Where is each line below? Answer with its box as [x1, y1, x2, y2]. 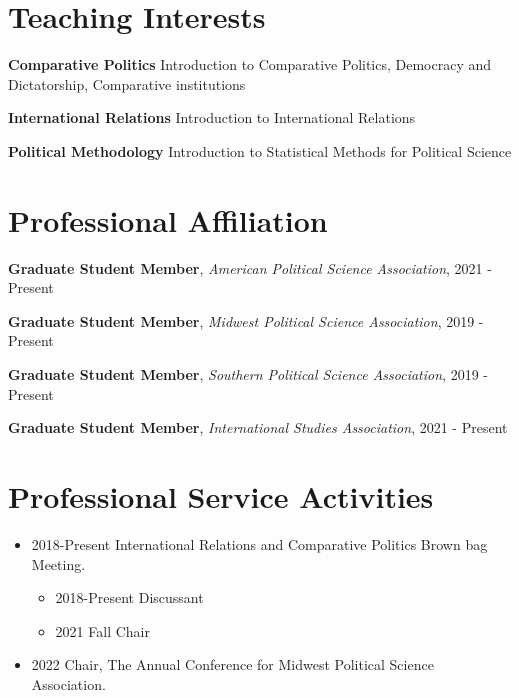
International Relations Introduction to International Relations [8, 107, 416, 128]
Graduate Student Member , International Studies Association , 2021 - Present [8, 417, 508, 438]
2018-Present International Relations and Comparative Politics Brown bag [31, 533, 488, 554]
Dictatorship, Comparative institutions [8, 73, 246, 94]
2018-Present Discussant [55, 587, 204, 608]
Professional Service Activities [8, 475, 434, 516]
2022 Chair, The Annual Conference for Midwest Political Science [31, 654, 434, 675]
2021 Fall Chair [55, 620, 150, 641]
